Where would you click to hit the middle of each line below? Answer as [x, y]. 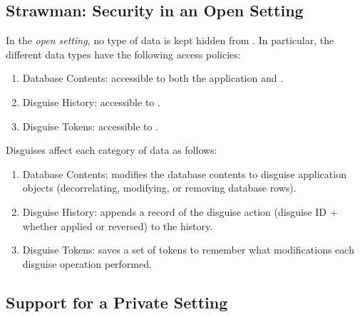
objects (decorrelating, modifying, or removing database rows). [159, 188]
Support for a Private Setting [117, 302]
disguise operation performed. [87, 263]
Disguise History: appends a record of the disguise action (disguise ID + [180, 211]
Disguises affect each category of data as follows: [112, 150]
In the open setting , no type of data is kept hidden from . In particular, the [170, 40]
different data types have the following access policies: [123, 54]
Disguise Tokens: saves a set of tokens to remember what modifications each [188, 250]
